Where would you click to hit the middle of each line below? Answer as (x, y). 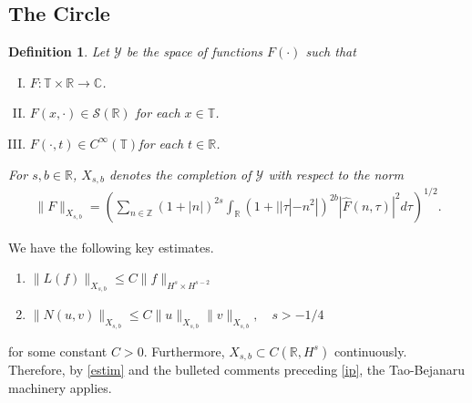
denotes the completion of (180, 174)
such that (331, 52)
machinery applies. (60, 387)
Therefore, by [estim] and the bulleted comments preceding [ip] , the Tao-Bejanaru (237, 370)
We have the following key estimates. (111, 247)
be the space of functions (194, 52)
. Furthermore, (184, 351)
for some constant (58, 351)
